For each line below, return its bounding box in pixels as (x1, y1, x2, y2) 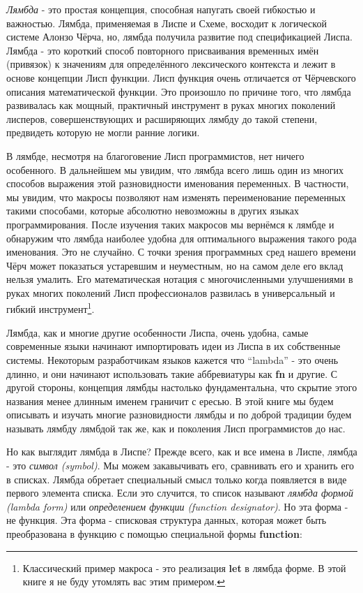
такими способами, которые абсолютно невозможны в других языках (6, 203, 299, 218)
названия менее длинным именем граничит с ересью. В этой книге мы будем (6, 393, 334, 408)
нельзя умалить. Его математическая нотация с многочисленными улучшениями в (6, 272, 353, 286)
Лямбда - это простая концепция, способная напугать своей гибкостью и (6, 2, 316, 16)
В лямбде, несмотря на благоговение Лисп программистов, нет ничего (6, 148, 304, 163)
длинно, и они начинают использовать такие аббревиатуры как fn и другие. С (6, 366, 338, 381)
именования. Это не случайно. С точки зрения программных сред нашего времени (6, 244, 356, 259)
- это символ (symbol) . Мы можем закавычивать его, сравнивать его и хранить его (6, 458, 355, 473)
